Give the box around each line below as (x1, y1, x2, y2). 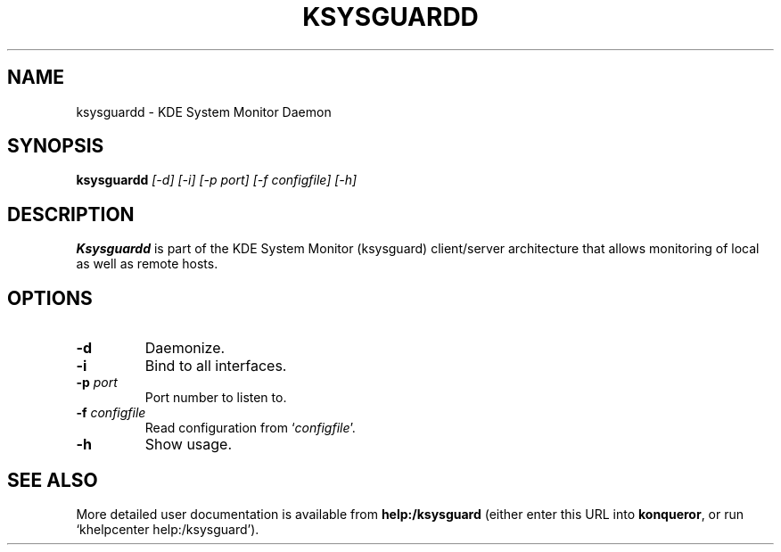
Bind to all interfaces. (144, 357, 287, 375)
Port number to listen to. (144, 390, 287, 406)
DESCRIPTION (7, 202, 135, 226)
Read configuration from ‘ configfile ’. (144, 420, 356, 436)
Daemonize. (144, 339, 226, 358)
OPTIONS (7, 286, 93, 309)
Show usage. (144, 435, 233, 454)
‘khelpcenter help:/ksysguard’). (76, 521, 259, 537)
